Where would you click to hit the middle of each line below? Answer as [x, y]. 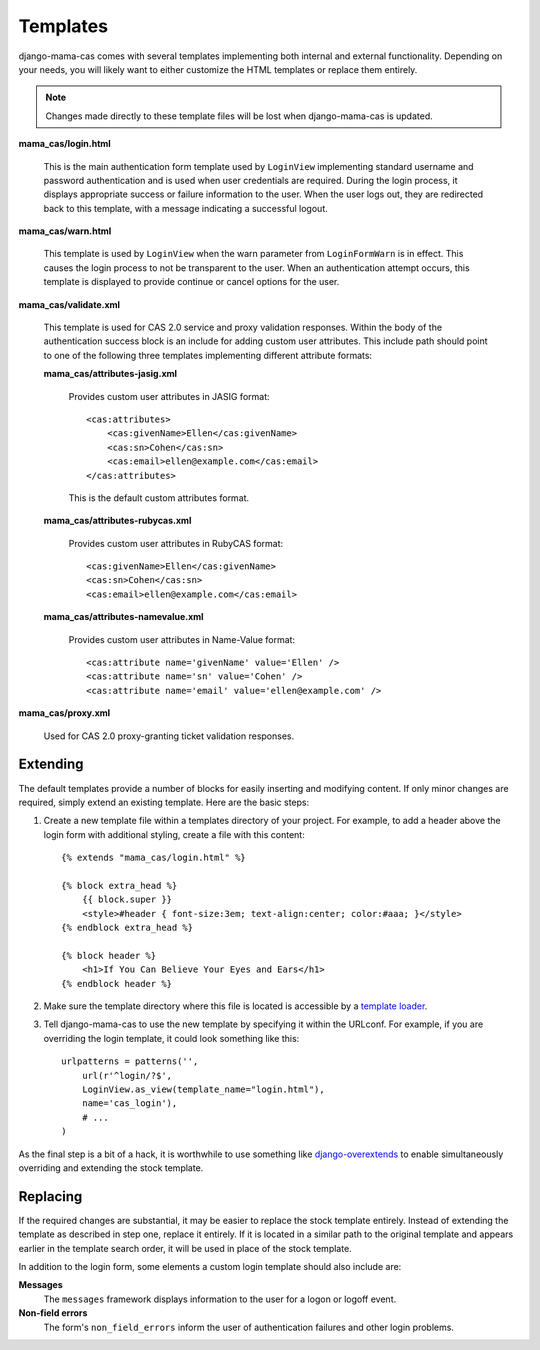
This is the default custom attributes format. [159, 497]
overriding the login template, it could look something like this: [171, 1038]
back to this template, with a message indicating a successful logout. [186, 208]
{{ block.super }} [127, 899]
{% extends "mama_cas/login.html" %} [154, 858]
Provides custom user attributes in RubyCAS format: [176, 543]
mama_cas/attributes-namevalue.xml [123, 617]
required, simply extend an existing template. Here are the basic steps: [164, 802]
